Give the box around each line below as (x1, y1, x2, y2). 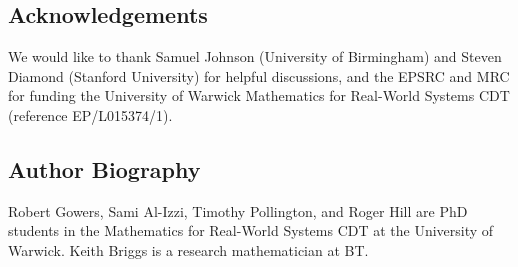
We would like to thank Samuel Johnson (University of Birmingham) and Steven (8, 46, 502, 67)
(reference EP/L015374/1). (8, 104, 173, 125)
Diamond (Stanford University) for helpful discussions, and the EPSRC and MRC (8, 65, 510, 86)
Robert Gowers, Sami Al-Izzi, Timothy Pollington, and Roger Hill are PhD (8, 200, 468, 221)
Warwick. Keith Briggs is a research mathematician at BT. (8, 239, 369, 260)
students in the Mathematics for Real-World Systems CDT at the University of (8, 220, 494, 241)
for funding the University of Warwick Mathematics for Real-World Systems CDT (8, 85, 510, 106)
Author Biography (8, 153, 201, 184)
